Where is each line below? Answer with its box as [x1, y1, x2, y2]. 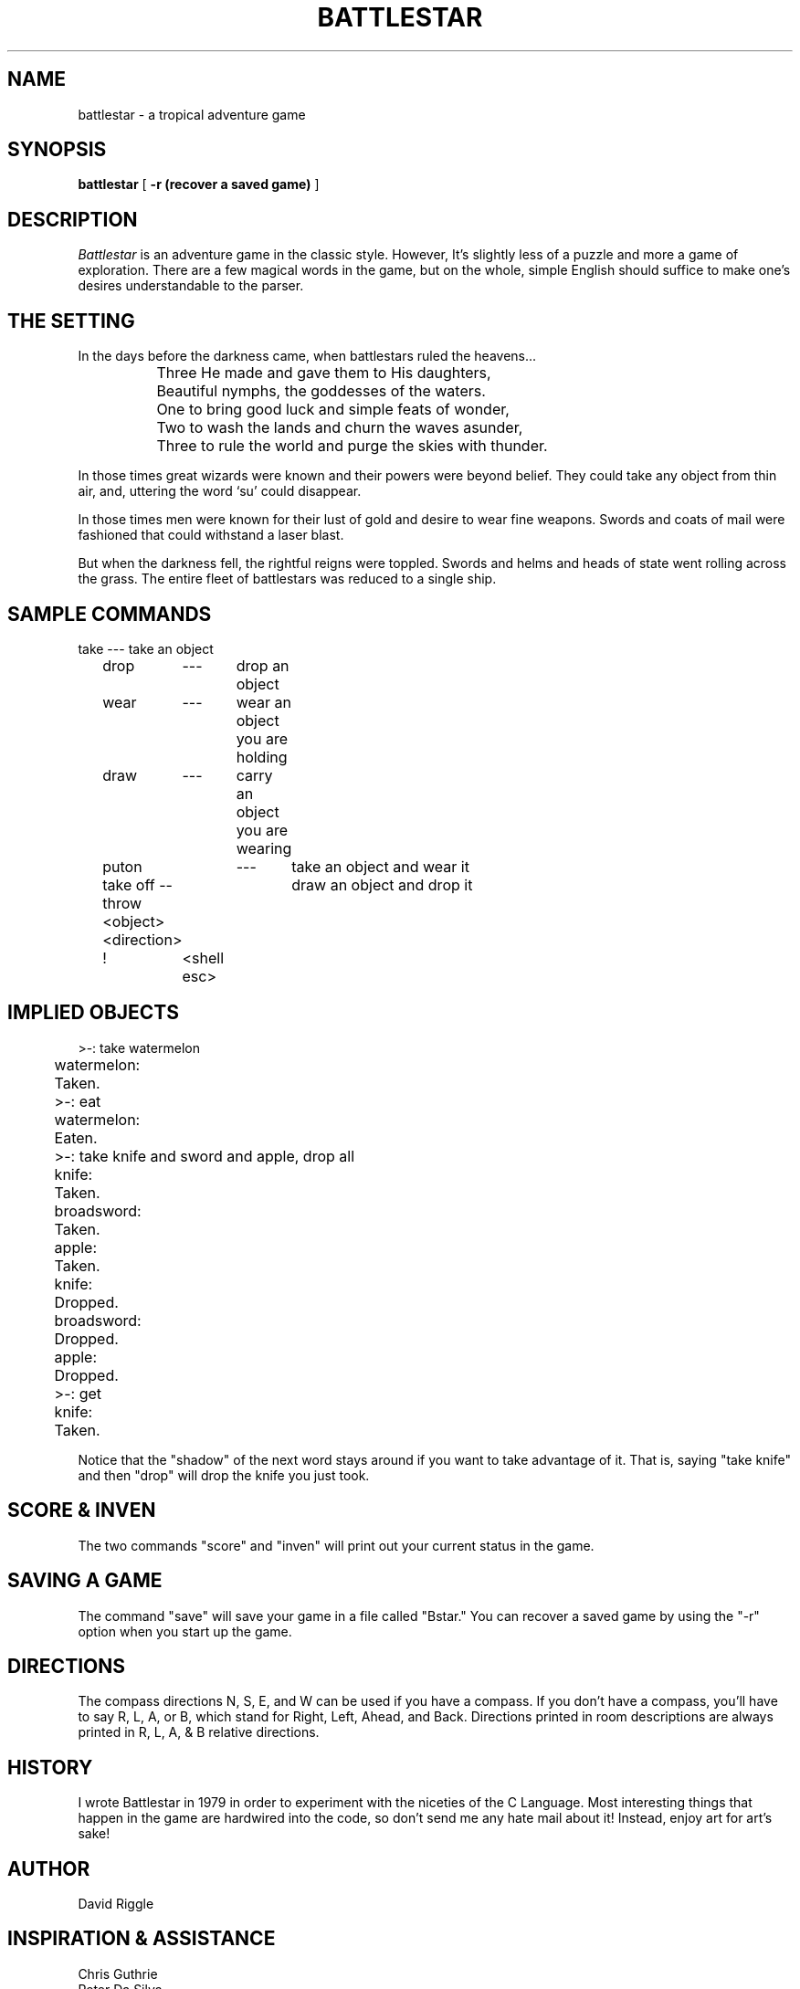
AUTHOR [7, 1857, 90, 1880]
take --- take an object [78, 640, 214, 657]
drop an [236, 656, 289, 675]
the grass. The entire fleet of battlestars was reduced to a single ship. [78, 571, 497, 587]
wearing [236, 838, 292, 858]
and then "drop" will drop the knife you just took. [78, 1467, 370, 1483]
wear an [236, 692, 291, 711]
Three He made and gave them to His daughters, [156, 363, 491, 383]
